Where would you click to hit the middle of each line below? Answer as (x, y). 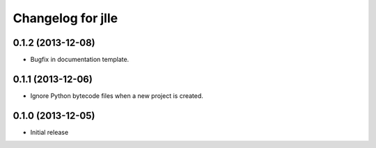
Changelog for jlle (65, 18)
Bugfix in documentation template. (80, 60)
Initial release (49, 132)
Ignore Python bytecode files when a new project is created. (117, 96)
